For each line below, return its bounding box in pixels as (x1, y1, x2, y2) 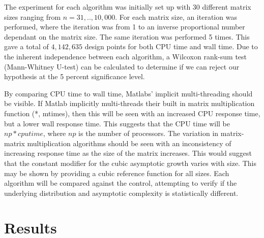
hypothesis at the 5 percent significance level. (4, 71, 145, 82)
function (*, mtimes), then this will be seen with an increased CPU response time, (4, 108, 260, 118)
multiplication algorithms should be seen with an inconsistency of (27, 138, 231, 148)
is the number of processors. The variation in (78, 128, 219, 139)
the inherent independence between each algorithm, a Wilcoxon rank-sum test (4, 51, 247, 61)
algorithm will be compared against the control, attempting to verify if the (4, 178, 237, 188)
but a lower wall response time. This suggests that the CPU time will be (4, 118, 230, 128)
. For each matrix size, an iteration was (115, 11, 237, 22)
